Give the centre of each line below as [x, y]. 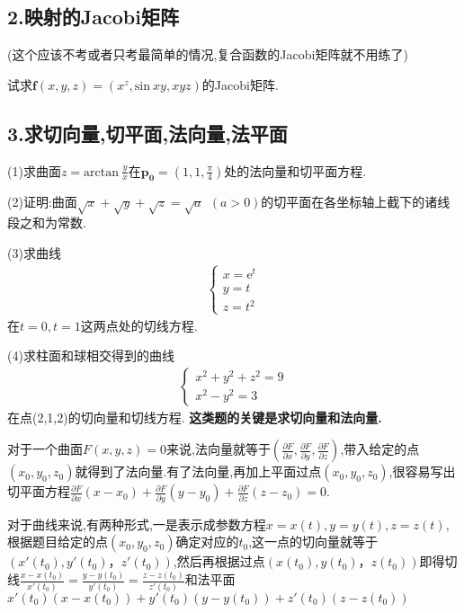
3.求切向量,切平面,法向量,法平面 [147, 133]
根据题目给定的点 [58, 542]
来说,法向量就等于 [219, 449]
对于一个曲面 [45, 449]
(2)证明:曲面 [42, 202]
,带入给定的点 [380, 449]
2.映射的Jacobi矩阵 [93, 17]
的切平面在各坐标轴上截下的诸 [349, 202]
